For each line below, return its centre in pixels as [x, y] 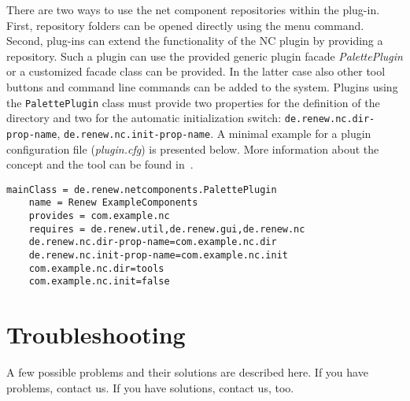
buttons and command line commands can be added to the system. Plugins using [202, 86]
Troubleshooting [96, 334]
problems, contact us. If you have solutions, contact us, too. [150, 387]
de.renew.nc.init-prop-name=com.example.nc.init [158, 255]
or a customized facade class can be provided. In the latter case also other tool [196, 71]
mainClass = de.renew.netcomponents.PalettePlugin [142, 189]
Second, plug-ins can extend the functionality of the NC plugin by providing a [195, 41]
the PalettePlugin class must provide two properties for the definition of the [193, 102]
